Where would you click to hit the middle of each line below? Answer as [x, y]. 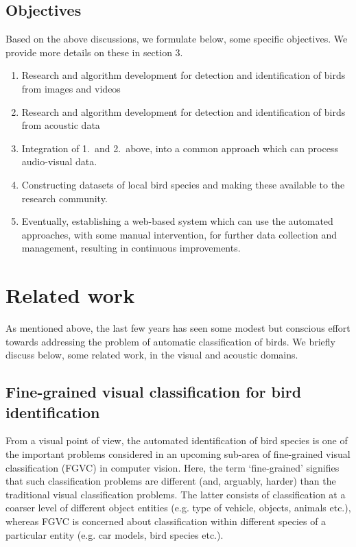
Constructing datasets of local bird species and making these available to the [183, 184]
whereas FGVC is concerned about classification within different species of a [166, 521]
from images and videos [71, 88]
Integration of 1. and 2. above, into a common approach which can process [180, 148]
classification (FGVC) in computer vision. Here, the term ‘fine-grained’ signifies [173, 467]
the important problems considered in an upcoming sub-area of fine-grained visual [178, 454]
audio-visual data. [59, 161]
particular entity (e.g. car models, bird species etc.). [115, 534]
